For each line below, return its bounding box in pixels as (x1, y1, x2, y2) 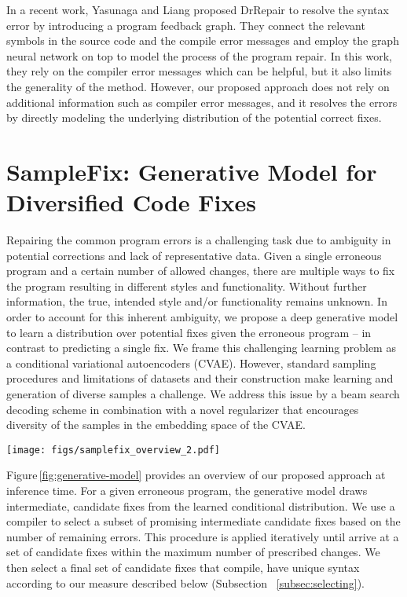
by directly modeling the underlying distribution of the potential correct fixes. (6, 109, 382, 126)
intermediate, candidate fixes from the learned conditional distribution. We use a (6, 497, 395, 514)
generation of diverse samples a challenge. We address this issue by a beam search (6, 386, 400, 401)
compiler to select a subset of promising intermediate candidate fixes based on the (6, 513, 401, 529)
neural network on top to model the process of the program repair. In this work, (6, 47, 392, 64)
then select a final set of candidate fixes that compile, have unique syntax (6, 559, 360, 575)
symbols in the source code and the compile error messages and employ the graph (6, 32, 399, 49)
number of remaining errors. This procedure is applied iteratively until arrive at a (6, 528, 399, 544)
